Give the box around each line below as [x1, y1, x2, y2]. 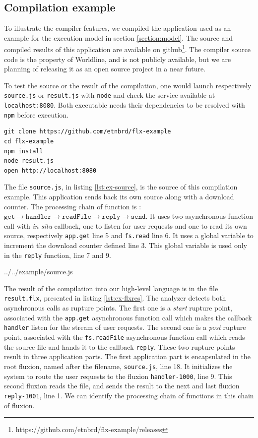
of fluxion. [4, 400, 35, 410]
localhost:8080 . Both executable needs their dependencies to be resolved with [4, 100, 245, 110]
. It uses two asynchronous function [145, 211, 253, 221]
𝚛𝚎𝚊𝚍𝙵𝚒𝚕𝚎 [62, 213, 91, 221]
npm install [4, 147, 43, 155]
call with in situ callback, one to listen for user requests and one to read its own [4, 220, 247, 231]
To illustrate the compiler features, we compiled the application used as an [4, 23, 231, 33]
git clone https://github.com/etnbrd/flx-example [4, 128, 171, 135]
